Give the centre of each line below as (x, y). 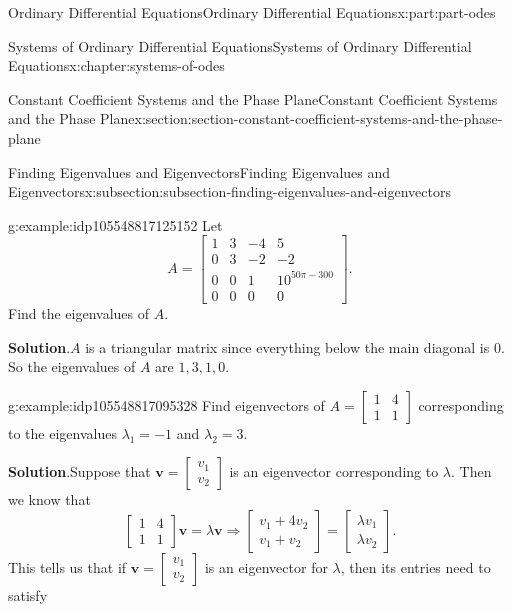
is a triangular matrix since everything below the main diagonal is (287, 346)
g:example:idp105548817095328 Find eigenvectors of (166, 404)
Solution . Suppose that (79, 471)
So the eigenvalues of (72, 366)
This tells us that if (67, 566)
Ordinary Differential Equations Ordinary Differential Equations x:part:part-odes (252, 12)
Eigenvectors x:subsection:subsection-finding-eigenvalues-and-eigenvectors (229, 191)
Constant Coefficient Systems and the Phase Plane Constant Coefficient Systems (253, 98)
